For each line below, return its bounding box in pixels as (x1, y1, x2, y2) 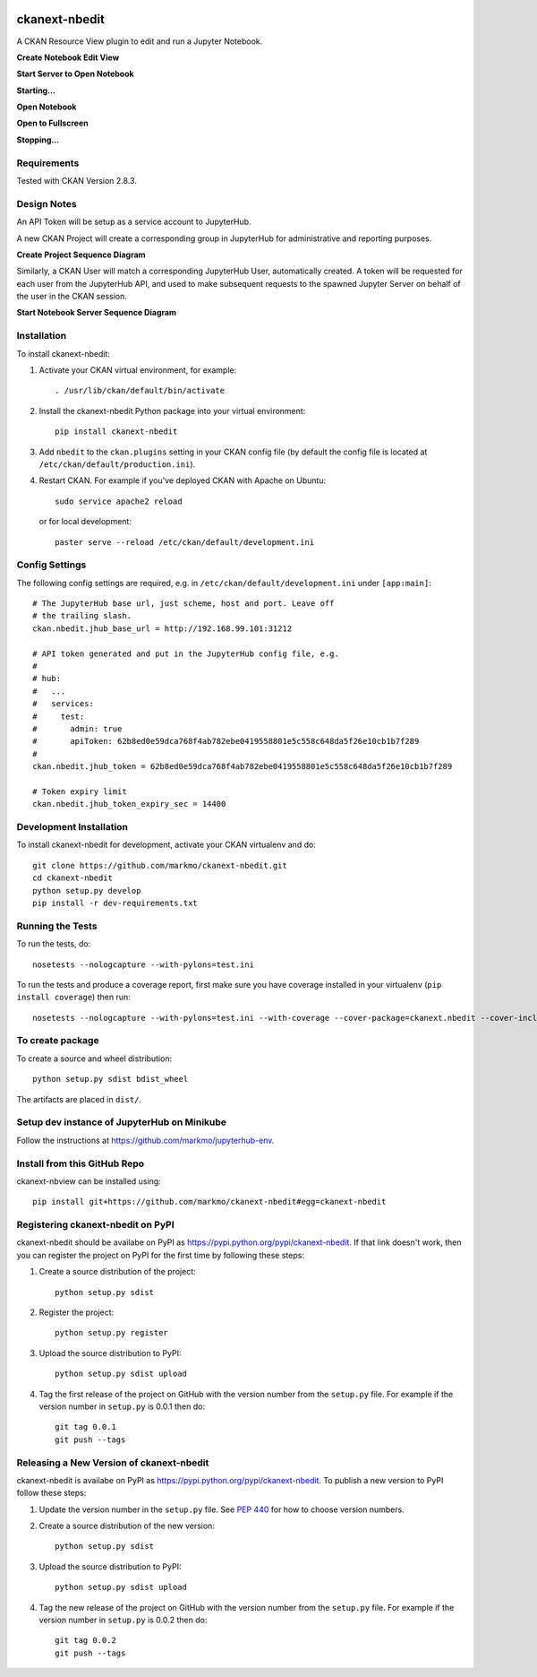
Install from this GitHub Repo (16, 1157, 145, 1170)
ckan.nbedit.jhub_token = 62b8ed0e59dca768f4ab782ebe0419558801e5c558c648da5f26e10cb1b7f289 (32, 762, 453, 772)
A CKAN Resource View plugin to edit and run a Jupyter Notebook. (16, 36, 263, 47)
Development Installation (16, 821, 129, 834)
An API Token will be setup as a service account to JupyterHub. (16, 216, 251, 228)
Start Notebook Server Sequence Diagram (16, 307, 177, 318)
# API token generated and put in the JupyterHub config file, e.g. (32, 648, 339, 659)
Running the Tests (16, 920, 98, 932)
